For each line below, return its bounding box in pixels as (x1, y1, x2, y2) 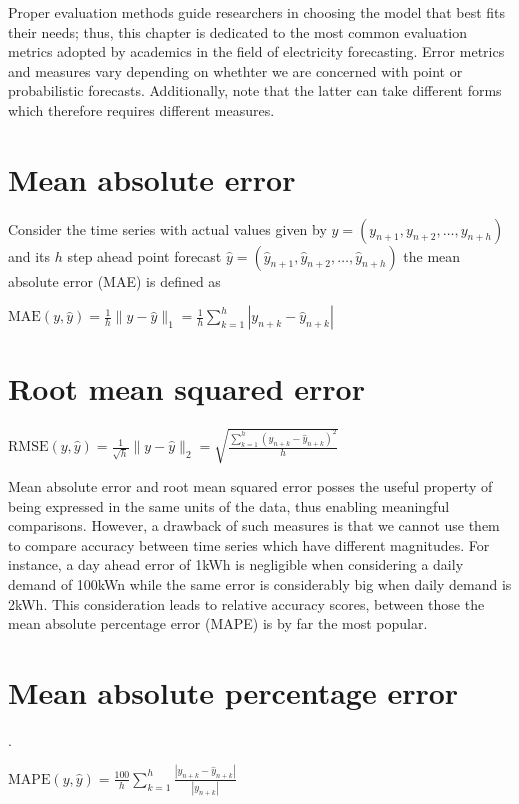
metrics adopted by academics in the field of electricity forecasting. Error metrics (8, 41, 505, 62)
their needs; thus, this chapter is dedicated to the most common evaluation (8, 21, 467, 42)
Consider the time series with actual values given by (8, 218, 327, 239)
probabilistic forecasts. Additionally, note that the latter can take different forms (8, 80, 502, 101)
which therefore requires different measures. (8, 99, 275, 120)
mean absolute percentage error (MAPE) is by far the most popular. (8, 613, 428, 634)
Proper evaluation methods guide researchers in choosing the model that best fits (8, 2, 506, 22)
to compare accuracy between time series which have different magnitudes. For (8, 534, 490, 555)
